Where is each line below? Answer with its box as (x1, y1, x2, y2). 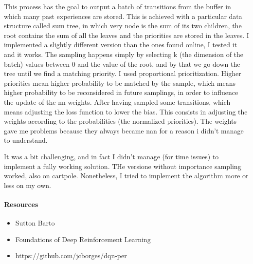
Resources (4, 199, 38, 209)
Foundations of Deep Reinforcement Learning (15, 234, 151, 244)
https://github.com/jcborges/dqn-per (15, 250, 127, 261)
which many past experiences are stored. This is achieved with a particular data (4, 11, 242, 21)
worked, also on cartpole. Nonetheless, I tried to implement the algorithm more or (4, 170, 249, 181)
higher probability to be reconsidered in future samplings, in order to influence (4, 87, 238, 97)
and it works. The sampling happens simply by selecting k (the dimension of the (4, 49, 244, 59)
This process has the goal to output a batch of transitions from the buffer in (4, 1, 231, 11)
